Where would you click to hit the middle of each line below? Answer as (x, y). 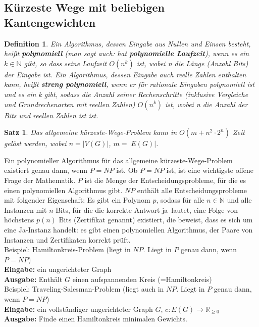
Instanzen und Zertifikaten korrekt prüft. (67, 239)
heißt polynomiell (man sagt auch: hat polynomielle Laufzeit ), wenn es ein (127, 53)
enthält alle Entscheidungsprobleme (192, 190)
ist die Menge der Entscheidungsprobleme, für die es (165, 180)
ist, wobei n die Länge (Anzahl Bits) (192, 63)
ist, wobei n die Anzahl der (206, 104)
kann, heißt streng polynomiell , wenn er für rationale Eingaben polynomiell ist (129, 84)
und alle (239, 200)
